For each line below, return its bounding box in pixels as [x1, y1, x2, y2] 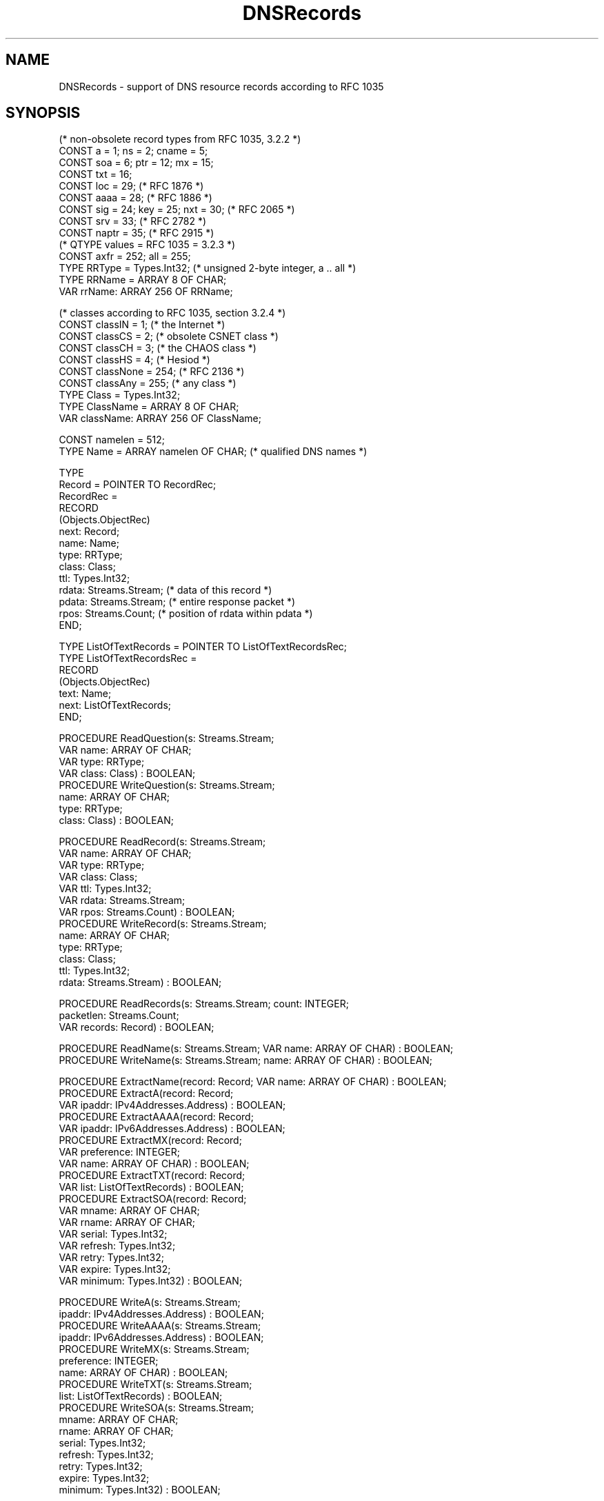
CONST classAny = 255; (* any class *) [59, 377, 236, 390]
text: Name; [59, 687, 112, 700]
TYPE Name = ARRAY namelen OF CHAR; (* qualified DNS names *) [59, 445, 368, 458]
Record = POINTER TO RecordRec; [59, 478, 217, 491]
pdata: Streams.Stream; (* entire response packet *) [59, 596, 296, 608]
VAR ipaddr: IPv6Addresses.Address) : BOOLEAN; [59, 1122, 285, 1135]
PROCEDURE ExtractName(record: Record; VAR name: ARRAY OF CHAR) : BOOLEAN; [59, 1076, 447, 1088]
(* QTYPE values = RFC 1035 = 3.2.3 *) [59, 239, 236, 251]
